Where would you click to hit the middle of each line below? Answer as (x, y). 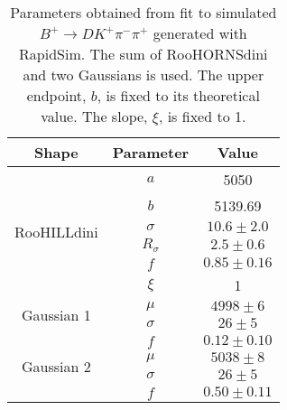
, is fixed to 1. (202, 116)
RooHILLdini (56, 232)
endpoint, (56, 95)
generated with (200, 33)
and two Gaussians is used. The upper (143, 75)
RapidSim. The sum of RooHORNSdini (143, 54)
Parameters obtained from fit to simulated (143, 12)
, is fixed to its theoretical (178, 95)
